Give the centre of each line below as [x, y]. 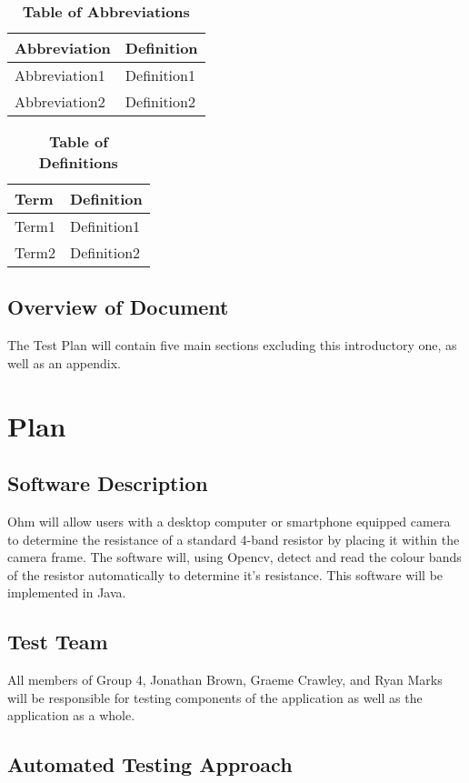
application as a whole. [71, 715]
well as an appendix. [64, 362]
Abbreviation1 [60, 75]
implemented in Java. [67, 592]
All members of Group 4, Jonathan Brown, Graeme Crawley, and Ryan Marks [225, 680]
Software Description [108, 483]
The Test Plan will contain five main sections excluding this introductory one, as [232, 345]
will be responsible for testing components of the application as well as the [215, 697]
